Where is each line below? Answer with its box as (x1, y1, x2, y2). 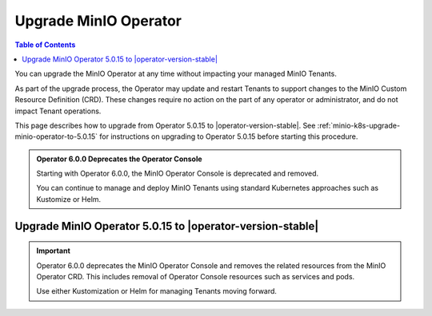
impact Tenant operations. (14, 106, 102, 116)
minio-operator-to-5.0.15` (14, 132, 98, 141)
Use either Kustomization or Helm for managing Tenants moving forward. (36, 286, 278, 296)
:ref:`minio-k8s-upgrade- (317, 120, 400, 130)
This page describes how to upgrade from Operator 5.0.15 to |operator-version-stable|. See (14, 120, 316, 130)
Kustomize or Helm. (36, 194, 102, 203)
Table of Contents (14, 40, 76, 49)
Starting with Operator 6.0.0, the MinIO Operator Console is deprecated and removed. (36, 168, 319, 179)
